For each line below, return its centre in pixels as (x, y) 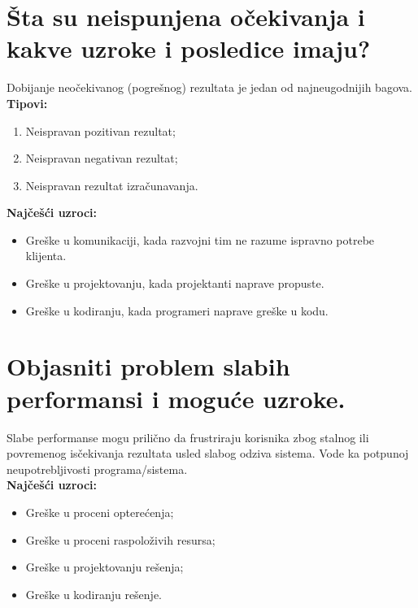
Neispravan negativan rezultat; (102, 158)
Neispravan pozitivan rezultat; (100, 130)
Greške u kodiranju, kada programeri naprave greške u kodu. (177, 310)
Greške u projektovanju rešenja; (104, 567)
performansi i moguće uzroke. (176, 398)
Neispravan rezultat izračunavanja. (112, 185)
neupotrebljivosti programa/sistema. (97, 469)
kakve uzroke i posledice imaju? (189, 48)
